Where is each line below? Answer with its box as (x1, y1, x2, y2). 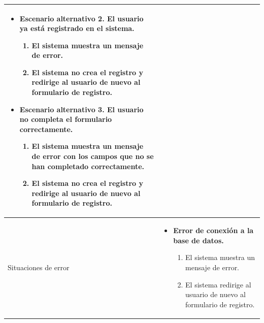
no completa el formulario (19, 114, 112, 124)
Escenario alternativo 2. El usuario (19, 13, 144, 23)
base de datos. (173, 235, 224, 245)
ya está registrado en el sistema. (19, 23, 135, 34)
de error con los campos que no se (31, 151, 154, 162)
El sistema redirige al (185, 279, 251, 289)
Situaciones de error (8, 262, 70, 273)
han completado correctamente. (31, 160, 145, 171)
